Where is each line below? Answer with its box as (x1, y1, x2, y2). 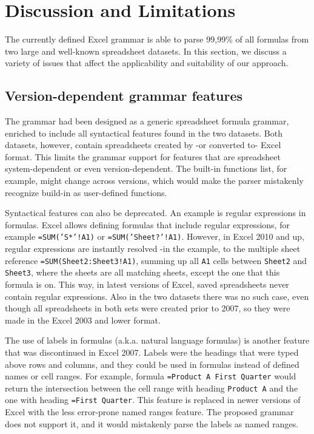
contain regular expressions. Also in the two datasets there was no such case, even (5, 290, 309, 302)
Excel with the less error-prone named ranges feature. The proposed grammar (5, 405, 294, 418)
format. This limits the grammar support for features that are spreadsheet (5, 150, 281, 163)
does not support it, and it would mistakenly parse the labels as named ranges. (5, 417, 299, 430)
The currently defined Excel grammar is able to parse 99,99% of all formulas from (5, 33, 309, 46)
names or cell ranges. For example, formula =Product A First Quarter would (5, 370, 296, 382)
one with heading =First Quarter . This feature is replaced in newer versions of (5, 393, 301, 406)
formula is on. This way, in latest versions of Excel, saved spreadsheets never (5, 278, 289, 291)
